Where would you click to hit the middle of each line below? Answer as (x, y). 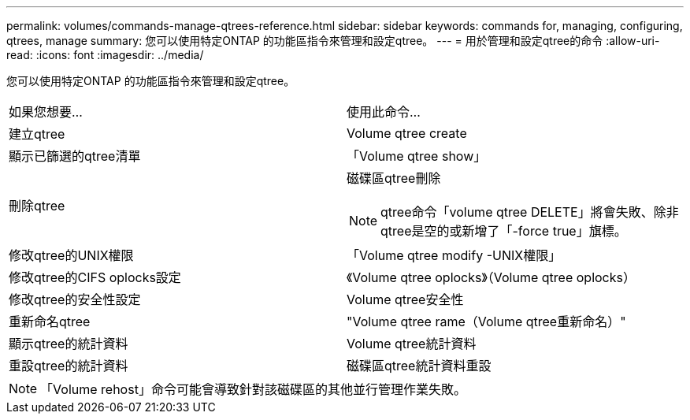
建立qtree (37, 134)
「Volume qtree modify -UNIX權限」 (454, 255)
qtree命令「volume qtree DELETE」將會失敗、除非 (530, 212)
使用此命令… (384, 112)
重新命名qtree (50, 322)
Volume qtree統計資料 (412, 344)
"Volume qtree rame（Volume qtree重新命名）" (486, 322)
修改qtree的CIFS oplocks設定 (95, 277)
